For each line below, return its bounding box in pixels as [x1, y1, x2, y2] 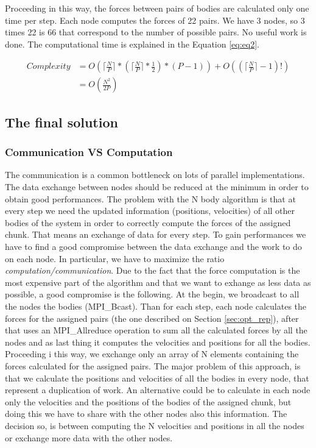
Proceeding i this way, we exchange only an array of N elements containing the [5, 347, 299, 360]
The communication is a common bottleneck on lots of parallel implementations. [5, 168, 305, 181]
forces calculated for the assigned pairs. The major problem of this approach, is [5, 359, 301, 372]
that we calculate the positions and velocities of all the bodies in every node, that [5, 371, 309, 384]
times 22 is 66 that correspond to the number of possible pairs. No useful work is [5, 26, 307, 38]
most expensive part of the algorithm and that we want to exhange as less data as [5, 276, 311, 288]
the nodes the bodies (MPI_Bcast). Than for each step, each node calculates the [5, 299, 307, 312]
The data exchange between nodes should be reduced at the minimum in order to [5, 180, 309, 193]
